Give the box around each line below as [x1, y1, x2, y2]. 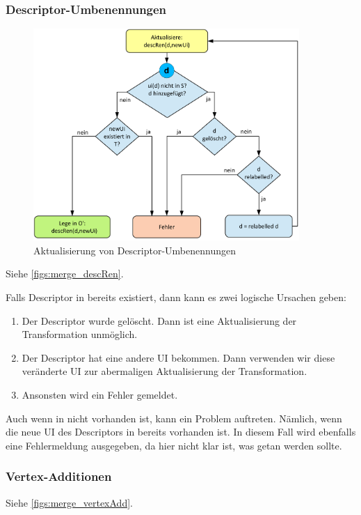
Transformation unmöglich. [22, 327, 138, 341]
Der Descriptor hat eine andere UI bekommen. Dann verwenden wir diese [22, 350, 335, 364]
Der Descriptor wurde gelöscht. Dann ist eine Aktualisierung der [22, 313, 297, 328]
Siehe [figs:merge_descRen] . [6, 266, 124, 281]
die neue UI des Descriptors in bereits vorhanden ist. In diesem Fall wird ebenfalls [6, 424, 356, 439]
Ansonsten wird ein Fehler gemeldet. [22, 387, 178, 401]
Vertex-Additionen [6, 468, 112, 485]
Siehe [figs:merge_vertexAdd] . [6, 495, 133, 509]
